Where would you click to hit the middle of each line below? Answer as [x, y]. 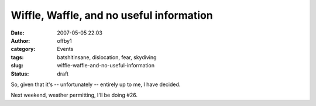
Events [65, 49]
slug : [17, 66]
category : [23, 49]
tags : [17, 57]
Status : [20, 74]
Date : [18, 33]
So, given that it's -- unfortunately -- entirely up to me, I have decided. [96, 84]
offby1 [65, 40]
